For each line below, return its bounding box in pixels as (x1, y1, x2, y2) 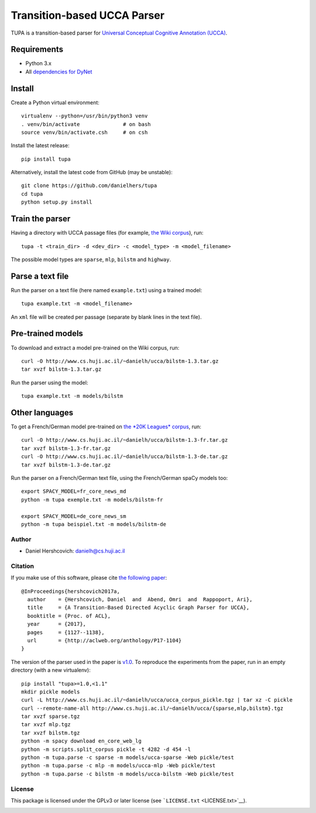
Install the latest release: (11, 142, 70, 149)
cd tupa (21, 191, 43, 197)
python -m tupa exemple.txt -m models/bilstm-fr (21, 496, 163, 503)
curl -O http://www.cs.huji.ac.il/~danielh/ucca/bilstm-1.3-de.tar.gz (21, 453, 228, 460)
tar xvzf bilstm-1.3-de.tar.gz (21, 461, 111, 468)
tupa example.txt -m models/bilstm (21, 393, 123, 399)
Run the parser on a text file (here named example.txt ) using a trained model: (11, 286, 202, 293)
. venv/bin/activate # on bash (21, 121, 152, 127)
